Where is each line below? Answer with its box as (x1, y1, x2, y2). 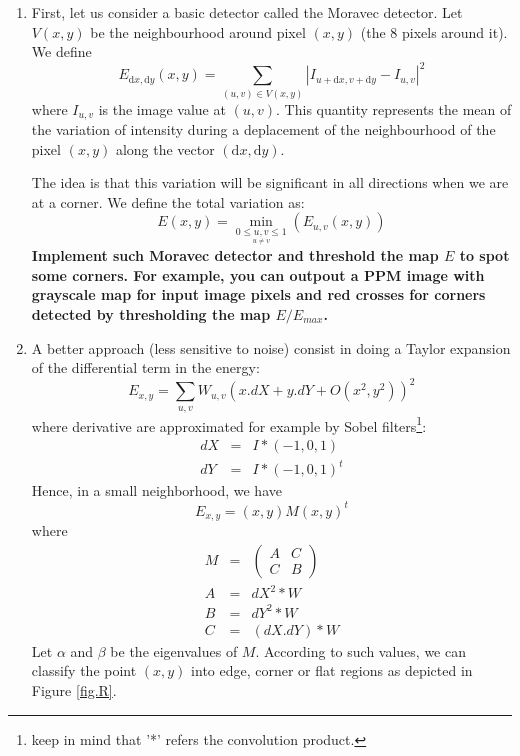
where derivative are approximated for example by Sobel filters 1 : (31, 412, 427, 436)
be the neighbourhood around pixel (90, 21, 306, 42)
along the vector (115, 138, 215, 159)
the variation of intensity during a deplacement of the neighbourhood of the (31, 119, 496, 140)
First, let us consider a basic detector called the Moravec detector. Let (31, 2, 463, 22)
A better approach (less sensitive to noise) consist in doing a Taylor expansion (31, 337, 511, 358)
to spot (459, 245, 510, 266)
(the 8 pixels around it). (360, 21, 508, 42)
